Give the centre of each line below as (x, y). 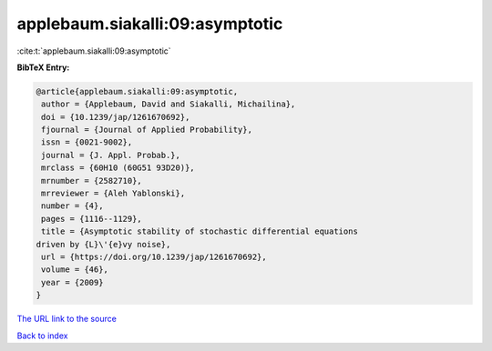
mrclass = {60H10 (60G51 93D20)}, (118, 168)
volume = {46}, (75, 270)
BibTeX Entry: (43, 67)
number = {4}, (72, 206)
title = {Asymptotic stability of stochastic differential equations (200, 231)
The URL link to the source (67, 319)
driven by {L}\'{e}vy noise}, (103, 244)
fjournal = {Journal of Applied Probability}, (147, 130)
